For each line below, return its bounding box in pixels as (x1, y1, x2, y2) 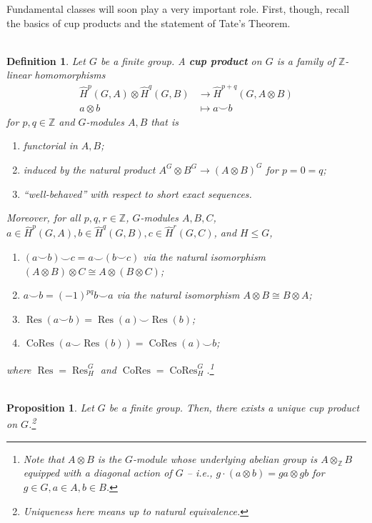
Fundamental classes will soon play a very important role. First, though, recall (6, 1, 350, 16)
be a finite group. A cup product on (100, 53, 262, 68)
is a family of (276, 53, 335, 68)
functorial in (23, 138, 78, 153)
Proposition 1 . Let (6, 399, 94, 414)
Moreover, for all (6, 210, 81, 225)
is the (97, 451, 122, 466)
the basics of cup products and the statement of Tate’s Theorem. (6, 15, 291, 30)
